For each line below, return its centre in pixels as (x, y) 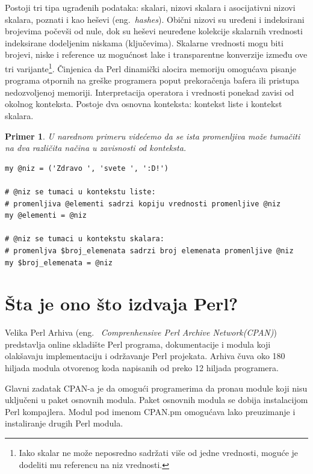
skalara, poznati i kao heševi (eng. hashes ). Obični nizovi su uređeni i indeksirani (155, 19)
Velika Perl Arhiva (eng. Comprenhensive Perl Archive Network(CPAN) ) (141, 332)
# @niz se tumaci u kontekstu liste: (80, 192)
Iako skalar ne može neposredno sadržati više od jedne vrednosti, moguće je (159, 452)
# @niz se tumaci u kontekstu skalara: (85, 239)
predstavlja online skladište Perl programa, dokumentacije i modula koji (138, 344)
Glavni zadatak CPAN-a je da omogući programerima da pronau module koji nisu (156, 388)
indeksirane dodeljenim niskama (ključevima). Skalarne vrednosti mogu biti (144, 42)
